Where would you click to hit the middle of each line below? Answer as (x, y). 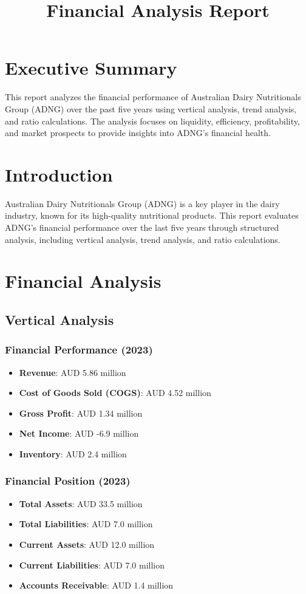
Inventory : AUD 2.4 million (73, 453)
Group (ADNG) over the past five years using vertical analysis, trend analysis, (151, 108)
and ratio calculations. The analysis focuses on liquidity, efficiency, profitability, (152, 121)
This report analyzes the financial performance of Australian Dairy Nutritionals (153, 97)
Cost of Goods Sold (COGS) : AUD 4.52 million (115, 393)
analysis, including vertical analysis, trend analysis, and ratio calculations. (143, 239)
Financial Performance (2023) (79, 350)
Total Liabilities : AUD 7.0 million (86, 524)
